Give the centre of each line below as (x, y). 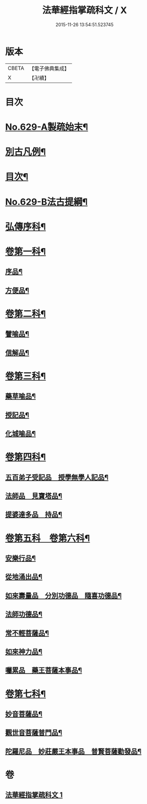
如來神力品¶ (24, 652)
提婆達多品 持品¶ (34, 515)
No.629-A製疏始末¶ (47, 127)
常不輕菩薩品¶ (27, 633)
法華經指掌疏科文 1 (34, 795)
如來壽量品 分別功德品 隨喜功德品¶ (63, 595)
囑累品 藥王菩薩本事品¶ (44, 670)
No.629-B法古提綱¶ (47, 202)
